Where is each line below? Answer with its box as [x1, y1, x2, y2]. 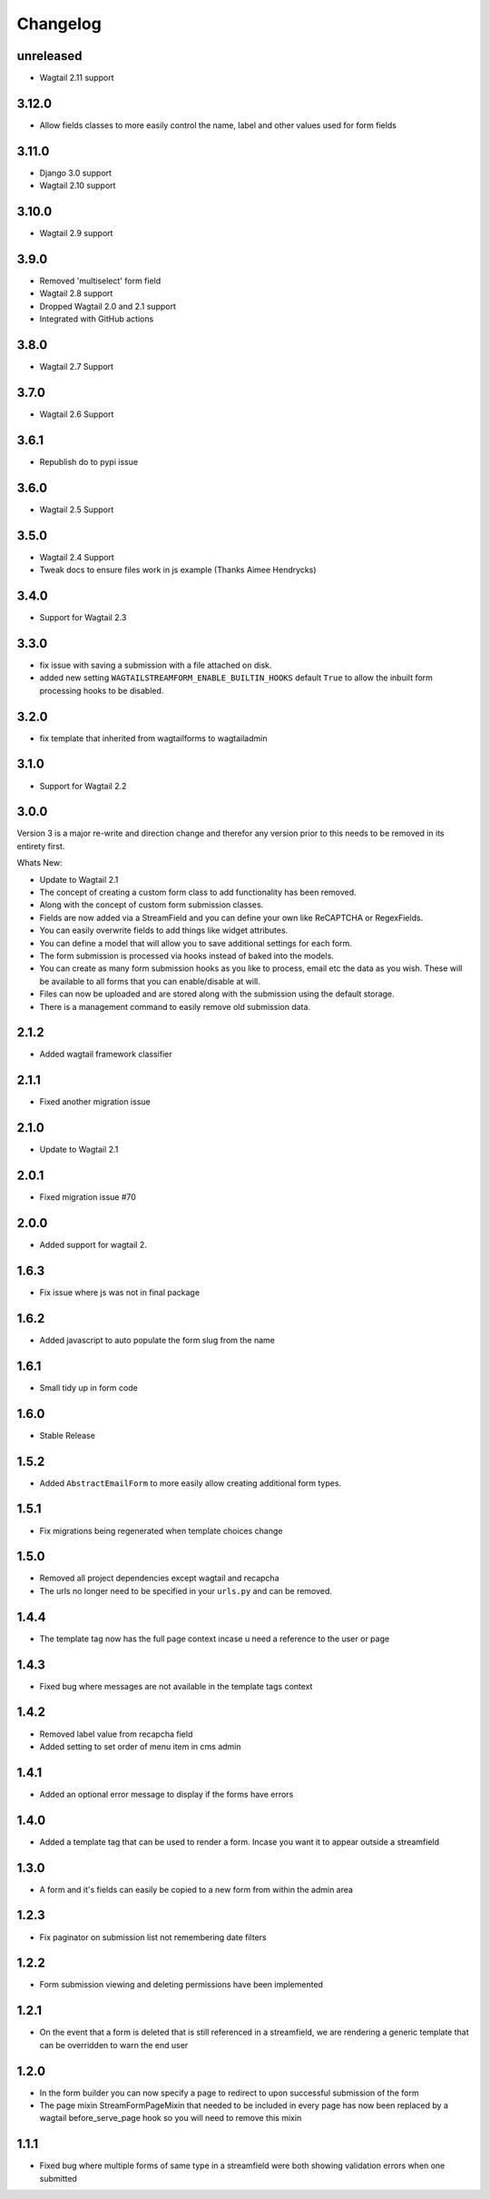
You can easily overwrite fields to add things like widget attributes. [39, 925, 289, 936]
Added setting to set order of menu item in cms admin [39, 1740, 241, 1752]
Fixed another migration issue [39, 1096, 151, 1107]
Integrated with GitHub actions [39, 313, 154, 324]
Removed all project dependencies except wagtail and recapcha [39, 1572, 280, 1584]
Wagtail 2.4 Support [39, 551, 115, 562]
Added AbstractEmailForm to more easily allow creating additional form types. [39, 1477, 342, 1489]
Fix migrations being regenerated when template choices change [39, 1525, 283, 1536]
